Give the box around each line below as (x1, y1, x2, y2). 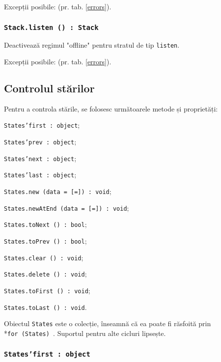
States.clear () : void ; (4, 252, 83, 262)
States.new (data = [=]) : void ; (4, 186, 111, 196)
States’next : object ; (4, 153, 77, 163)
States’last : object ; (4, 169, 77, 180)
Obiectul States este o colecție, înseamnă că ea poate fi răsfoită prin (4, 318, 211, 329)
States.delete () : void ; (4, 269, 87, 279)
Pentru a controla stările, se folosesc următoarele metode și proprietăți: (4, 103, 218, 113)
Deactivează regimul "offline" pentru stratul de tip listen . (4, 40, 180, 50)
